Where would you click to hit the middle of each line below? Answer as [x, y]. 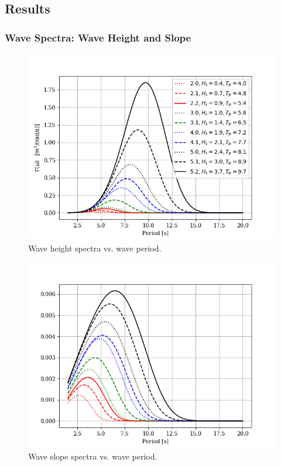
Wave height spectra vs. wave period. [95, 248]
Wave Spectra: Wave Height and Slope [98, 37]
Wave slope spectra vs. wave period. [93, 456]
